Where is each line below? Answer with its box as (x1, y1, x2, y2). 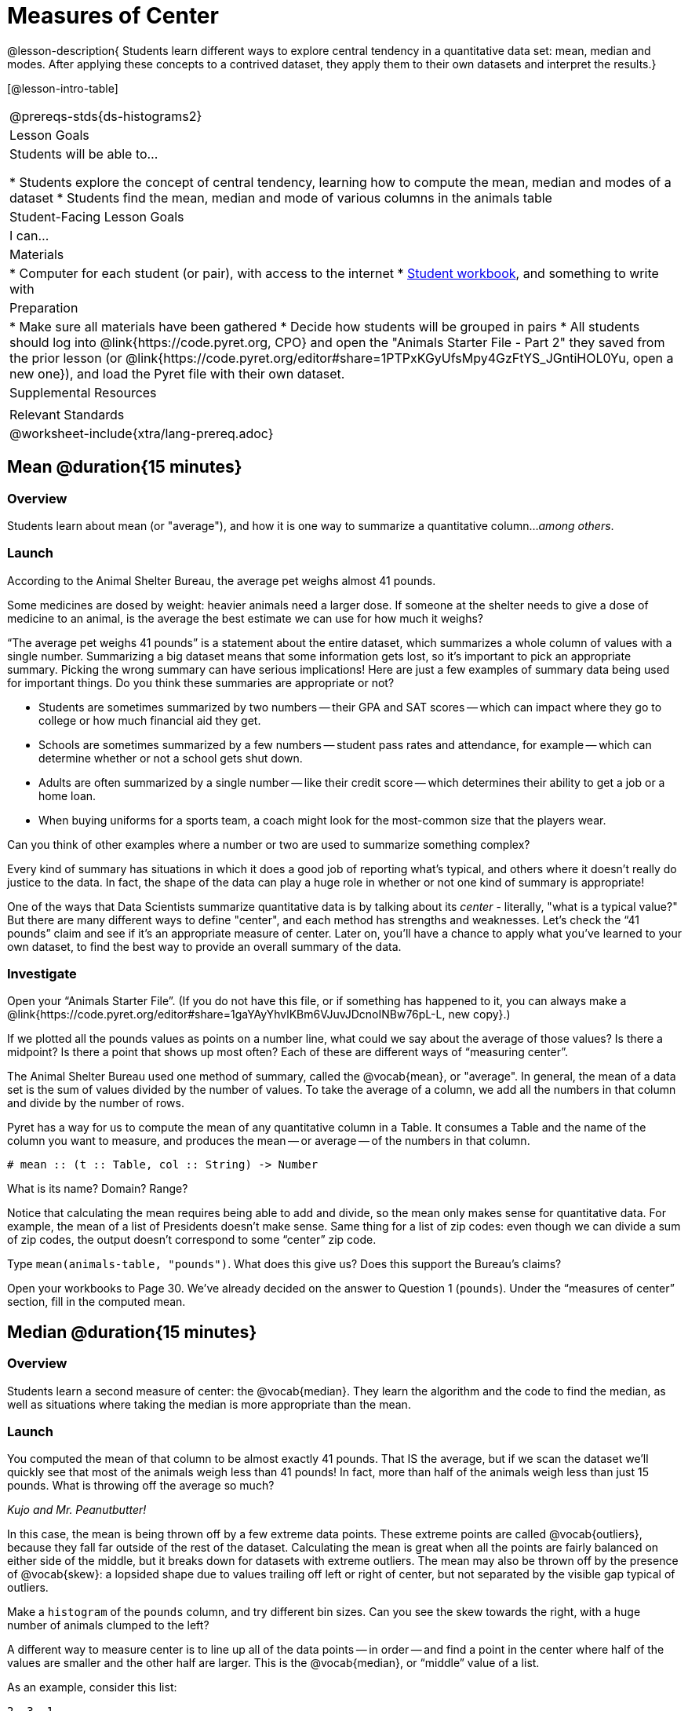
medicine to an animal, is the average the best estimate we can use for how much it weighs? (7, 611, 483, 625)
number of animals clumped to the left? (7, 1618, 209, 1632)
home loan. (38, 788, 96, 802)
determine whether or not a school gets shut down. (38, 751, 303, 765)
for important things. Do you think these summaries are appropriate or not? (7, 675, 395, 689)
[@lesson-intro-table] (7, 81, 118, 95)
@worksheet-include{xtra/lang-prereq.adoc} (9, 425, 274, 441)
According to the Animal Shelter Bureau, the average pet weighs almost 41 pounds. (7, 573, 436, 587)
